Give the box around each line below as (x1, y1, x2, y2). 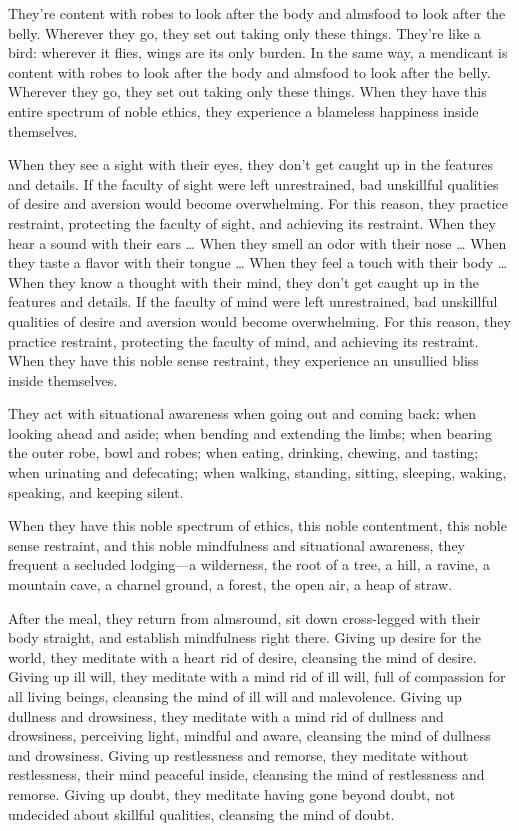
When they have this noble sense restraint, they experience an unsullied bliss (8, 350, 479, 371)
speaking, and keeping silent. (8, 481, 184, 502)
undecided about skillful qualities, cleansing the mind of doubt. (8, 803, 395, 824)
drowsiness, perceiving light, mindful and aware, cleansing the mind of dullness (8, 725, 491, 746)
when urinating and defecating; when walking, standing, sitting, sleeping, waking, (8, 462, 507, 483)
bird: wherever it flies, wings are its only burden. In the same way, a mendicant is (8, 42, 508, 63)
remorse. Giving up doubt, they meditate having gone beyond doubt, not (8, 783, 456, 804)
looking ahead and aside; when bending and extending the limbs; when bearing (8, 422, 493, 443)
